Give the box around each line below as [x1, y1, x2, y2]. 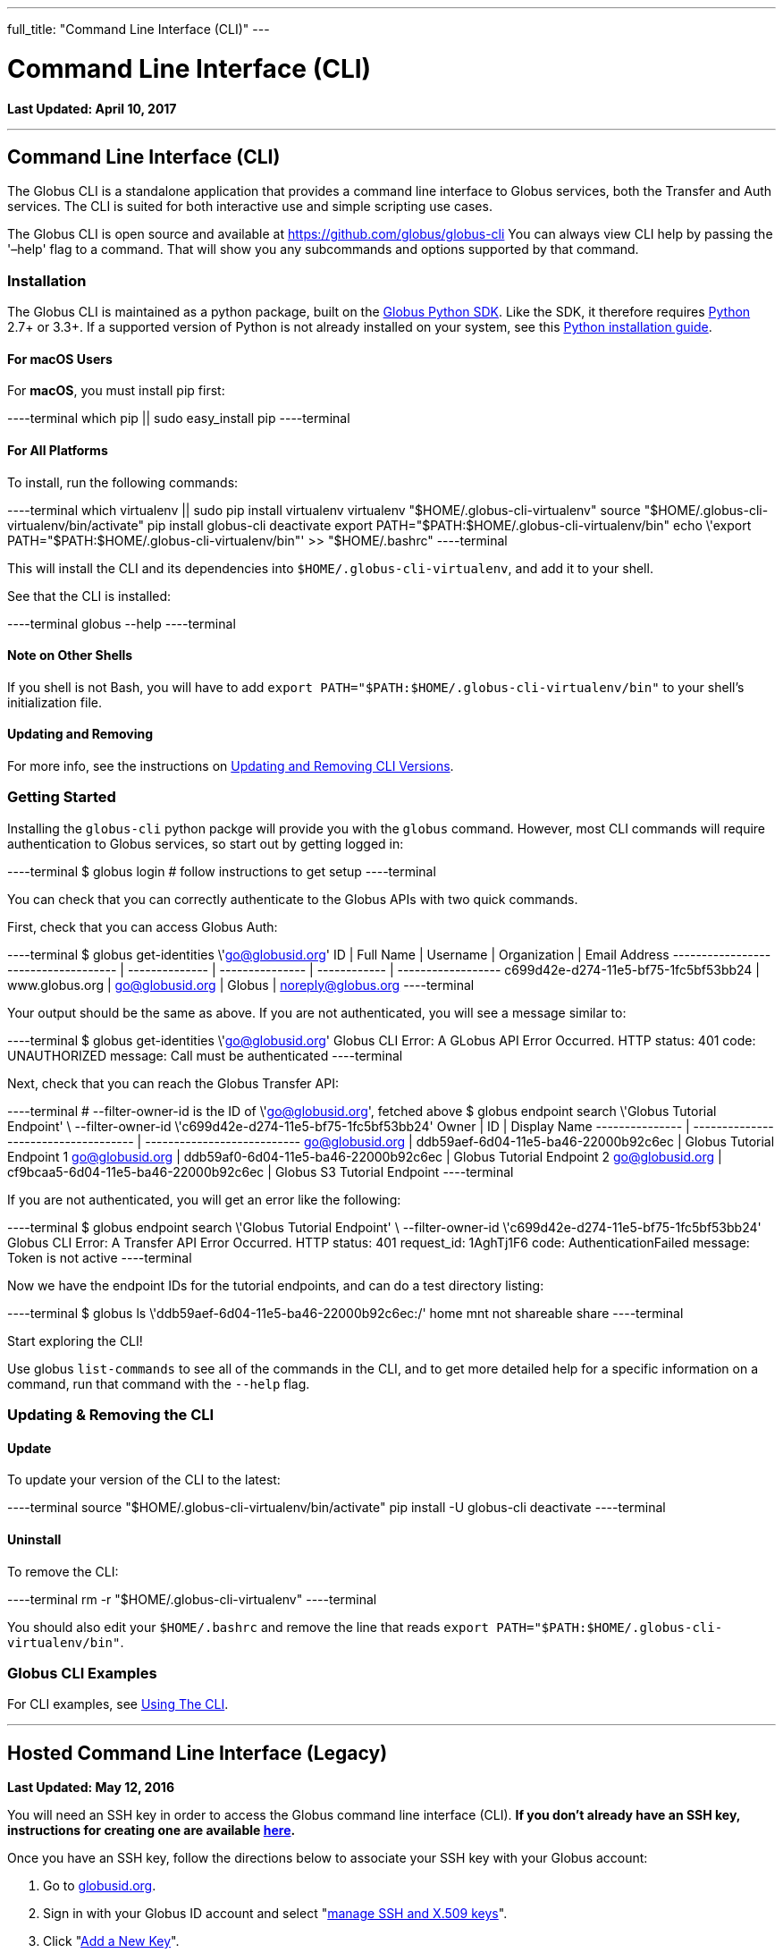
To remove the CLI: [7, 1563, 119, 1579]
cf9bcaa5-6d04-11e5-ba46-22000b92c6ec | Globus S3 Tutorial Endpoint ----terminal [7, 1163, 514, 1179]
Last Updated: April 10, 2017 [7, 100, 177, 116]
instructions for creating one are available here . [7, 1822, 296, 1839]
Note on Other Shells [7, 647, 133, 664]
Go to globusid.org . [43, 1878, 156, 1894]
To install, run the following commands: [7, 474, 239, 490]
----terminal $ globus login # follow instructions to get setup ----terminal [7, 863, 436, 879]
